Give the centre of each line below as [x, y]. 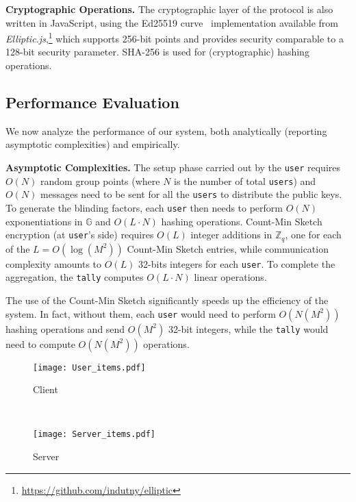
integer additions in [231, 235]
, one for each [313, 235]
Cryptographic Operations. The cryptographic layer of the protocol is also [169, 9]
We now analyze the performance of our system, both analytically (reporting [166, 130]
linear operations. [230, 277]
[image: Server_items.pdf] [94, 435]
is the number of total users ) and [245, 180]
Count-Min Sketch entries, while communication [228, 248]
